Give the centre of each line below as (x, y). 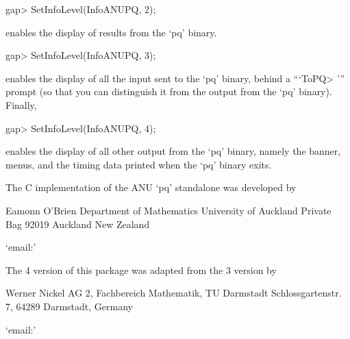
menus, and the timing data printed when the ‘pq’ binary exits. (139, 164)
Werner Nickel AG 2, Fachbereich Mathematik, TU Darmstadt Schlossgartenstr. (174, 293)
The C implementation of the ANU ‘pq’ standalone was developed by (151, 187)
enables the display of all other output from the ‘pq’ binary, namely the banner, (173, 151)
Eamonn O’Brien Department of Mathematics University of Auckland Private (168, 210)
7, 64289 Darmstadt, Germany (69, 306)
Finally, (21, 104)
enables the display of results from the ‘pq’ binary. (111, 32)
